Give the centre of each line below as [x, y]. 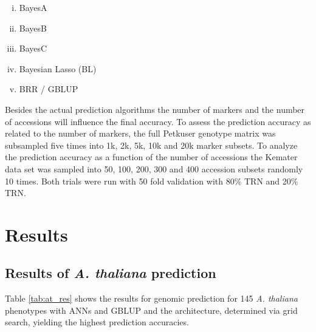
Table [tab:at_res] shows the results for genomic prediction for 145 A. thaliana [151, 298]
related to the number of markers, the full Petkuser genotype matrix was [140, 133]
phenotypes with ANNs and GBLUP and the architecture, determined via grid [151, 310]
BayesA [33, 7]
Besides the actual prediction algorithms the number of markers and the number [155, 109]
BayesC [33, 48]
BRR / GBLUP [49, 89]
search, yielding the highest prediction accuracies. [97, 322]
